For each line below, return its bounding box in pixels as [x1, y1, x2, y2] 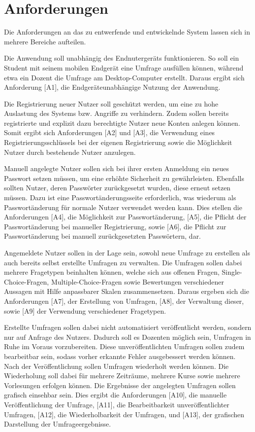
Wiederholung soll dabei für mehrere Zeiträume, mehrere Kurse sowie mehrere [4, 370, 240, 381]
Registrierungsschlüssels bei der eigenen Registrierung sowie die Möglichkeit [4, 137, 232, 147]
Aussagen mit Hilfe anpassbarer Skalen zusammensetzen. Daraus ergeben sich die [4, 286, 249, 296]
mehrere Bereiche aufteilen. [4, 36, 86, 46]
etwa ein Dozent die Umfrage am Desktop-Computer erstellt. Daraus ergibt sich [4, 72, 245, 82]
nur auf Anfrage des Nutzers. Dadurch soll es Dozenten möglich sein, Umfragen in [4, 331, 251, 342]
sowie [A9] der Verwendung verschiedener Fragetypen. [4, 305, 166, 316]
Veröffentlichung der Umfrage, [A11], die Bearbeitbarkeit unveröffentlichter [4, 399, 229, 409]
